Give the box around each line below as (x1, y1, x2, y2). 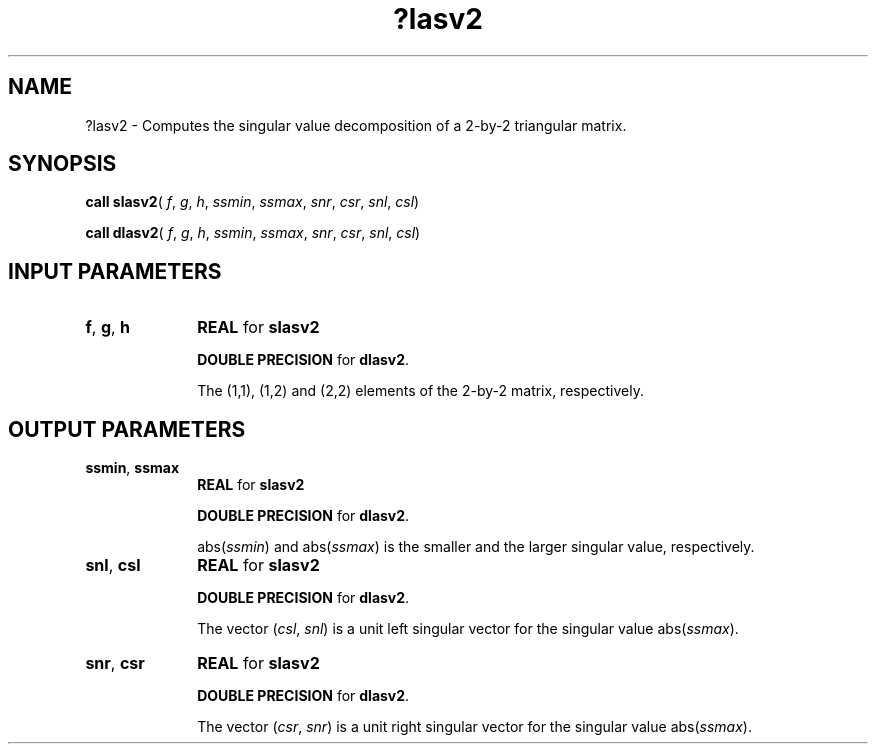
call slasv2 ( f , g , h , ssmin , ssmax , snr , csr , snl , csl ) (85, 193, 420, 211)
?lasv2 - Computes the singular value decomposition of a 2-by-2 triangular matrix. (85, 116, 627, 134)
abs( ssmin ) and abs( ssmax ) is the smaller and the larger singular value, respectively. (197, 538, 755, 556)
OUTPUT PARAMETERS (8, 416, 246, 442)
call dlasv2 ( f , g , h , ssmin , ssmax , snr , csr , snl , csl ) (85, 224, 421, 242)
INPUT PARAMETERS (8, 258, 222, 284)
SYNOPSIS (8, 151, 117, 177)
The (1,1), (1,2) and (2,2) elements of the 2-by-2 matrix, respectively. (197, 382, 644, 400)
